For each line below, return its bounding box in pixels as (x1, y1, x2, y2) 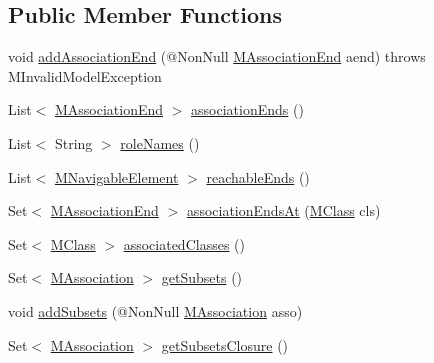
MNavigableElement (54, 166, 179, 187)
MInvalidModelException (8, 65, 162, 86)
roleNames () (120, 132, 200, 153)
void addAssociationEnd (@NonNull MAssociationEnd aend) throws (8, 46, 426, 67)
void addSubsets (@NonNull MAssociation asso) (8, 300, 303, 321)
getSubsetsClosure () (161, 334, 289, 355)
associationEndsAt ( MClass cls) (186, 200, 381, 221)
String (54, 132, 93, 153)
